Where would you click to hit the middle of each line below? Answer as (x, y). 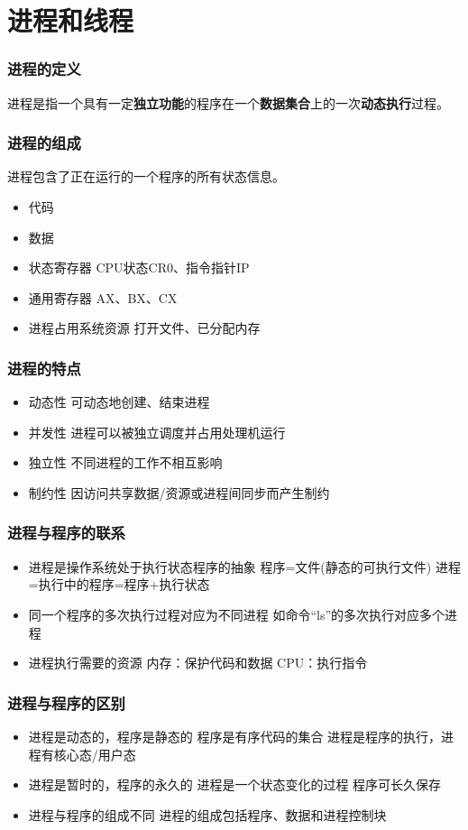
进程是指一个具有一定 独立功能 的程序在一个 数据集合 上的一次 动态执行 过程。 (228, 102)
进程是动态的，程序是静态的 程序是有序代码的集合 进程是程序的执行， (235, 736)
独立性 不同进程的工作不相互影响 (125, 462)
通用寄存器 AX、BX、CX (103, 297)
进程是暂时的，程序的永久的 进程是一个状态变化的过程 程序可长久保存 (235, 784)
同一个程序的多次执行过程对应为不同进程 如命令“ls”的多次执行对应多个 (237, 614)
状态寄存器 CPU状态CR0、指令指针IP (139, 267)
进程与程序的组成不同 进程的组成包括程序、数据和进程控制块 (207, 814)
